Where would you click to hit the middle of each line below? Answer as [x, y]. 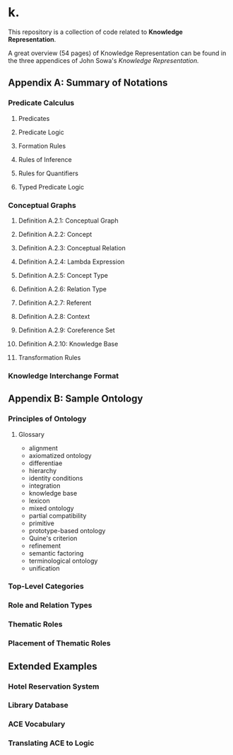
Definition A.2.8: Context [54, 316]
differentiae [46, 463]
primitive [42, 523]
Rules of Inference [45, 159]
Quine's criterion [53, 538]
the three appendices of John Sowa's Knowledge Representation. [104, 60]
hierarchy [43, 470]
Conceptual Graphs [42, 205]
